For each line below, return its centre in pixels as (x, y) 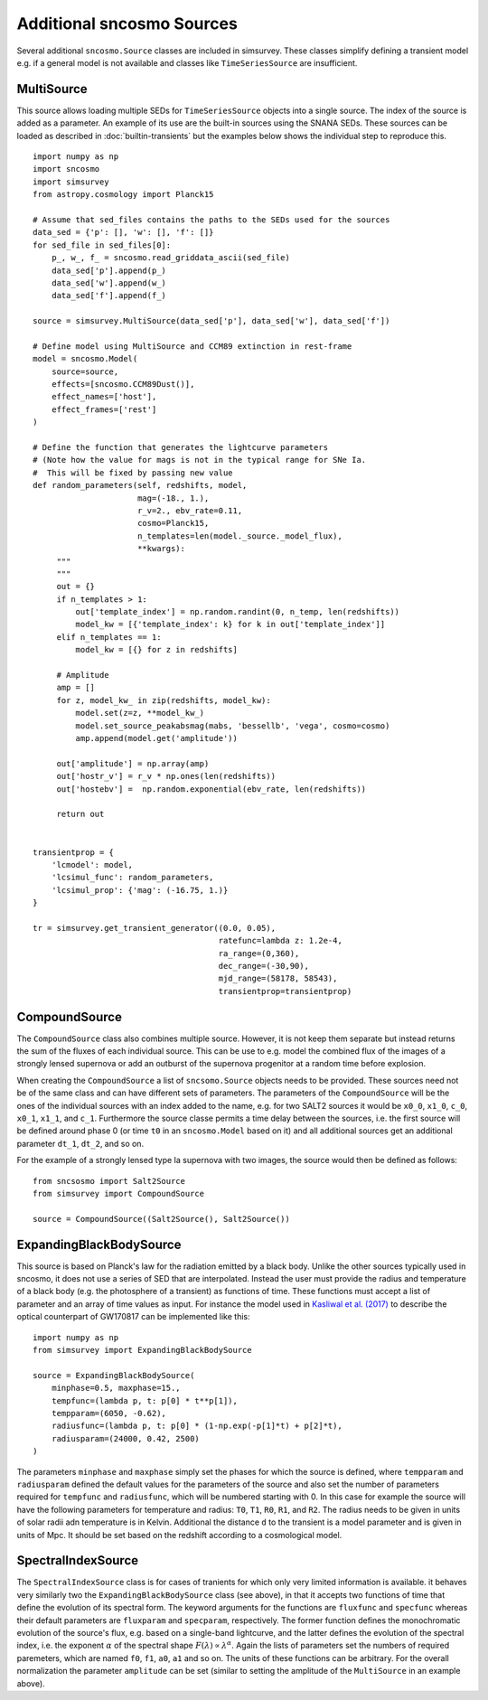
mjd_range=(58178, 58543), (278, 979)
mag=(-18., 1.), (173, 498)
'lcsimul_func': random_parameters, (132, 878)
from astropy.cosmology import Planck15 (123, 195)
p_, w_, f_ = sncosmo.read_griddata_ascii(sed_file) (171, 258)
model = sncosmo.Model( (85, 359)
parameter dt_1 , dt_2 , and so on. (80, 1143)
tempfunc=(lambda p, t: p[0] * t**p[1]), (145, 1400)
